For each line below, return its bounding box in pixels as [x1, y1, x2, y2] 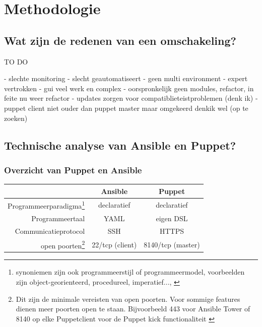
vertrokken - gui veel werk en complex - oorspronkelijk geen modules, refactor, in [4, 83, 254, 93]
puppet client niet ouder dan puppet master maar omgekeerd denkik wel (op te [4, 102, 248, 113]
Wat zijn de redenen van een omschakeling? [4, 32, 236, 48]
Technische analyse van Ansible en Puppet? [4, 137, 236, 153]
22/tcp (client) [92, 239, 137, 249]
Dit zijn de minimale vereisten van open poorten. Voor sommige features [16, 293, 240, 304]
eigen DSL [156, 213, 188, 223]
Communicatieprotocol [15, 225, 85, 236]
